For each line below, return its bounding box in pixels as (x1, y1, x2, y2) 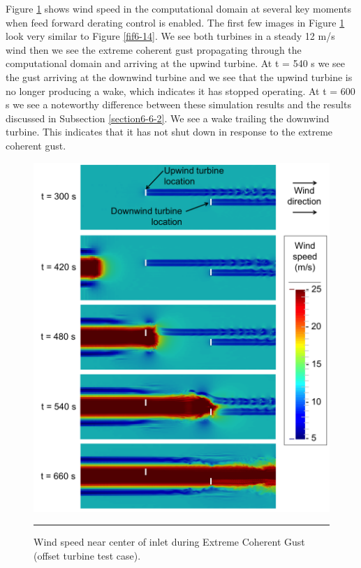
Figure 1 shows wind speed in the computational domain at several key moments (6, 1, 351, 15)
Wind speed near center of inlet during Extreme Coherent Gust (34, 534, 305, 549)
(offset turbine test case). (34, 548, 141, 562)
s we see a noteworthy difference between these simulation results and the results (6, 97, 351, 112)
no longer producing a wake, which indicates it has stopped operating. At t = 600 (6, 83, 355, 98)
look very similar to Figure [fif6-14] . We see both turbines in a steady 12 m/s (6, 29, 335, 43)
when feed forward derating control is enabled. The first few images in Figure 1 (6, 15, 345, 29)
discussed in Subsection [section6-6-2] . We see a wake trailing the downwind (6, 110, 330, 125)
